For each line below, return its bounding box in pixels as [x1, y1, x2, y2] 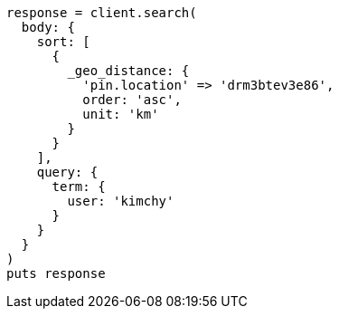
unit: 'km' [82, 107, 159, 121]
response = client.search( [6, 5, 197, 20]
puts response [6, 266, 106, 281]
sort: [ [36, 34, 90, 49]
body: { [21, 20, 75, 34]
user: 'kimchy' [67, 194, 174, 208]
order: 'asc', [82, 92, 182, 107]
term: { [52, 179, 106, 194]
